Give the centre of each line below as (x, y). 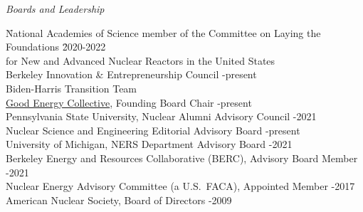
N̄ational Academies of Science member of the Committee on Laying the (163, 32)
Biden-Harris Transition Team (72, 88)
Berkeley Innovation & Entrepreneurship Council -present (131, 74)
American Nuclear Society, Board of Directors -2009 (119, 200)
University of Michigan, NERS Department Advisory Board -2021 (149, 144)
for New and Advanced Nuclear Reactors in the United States (141, 60)
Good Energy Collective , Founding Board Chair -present (129, 102)
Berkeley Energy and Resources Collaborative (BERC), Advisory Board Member (182, 158)
